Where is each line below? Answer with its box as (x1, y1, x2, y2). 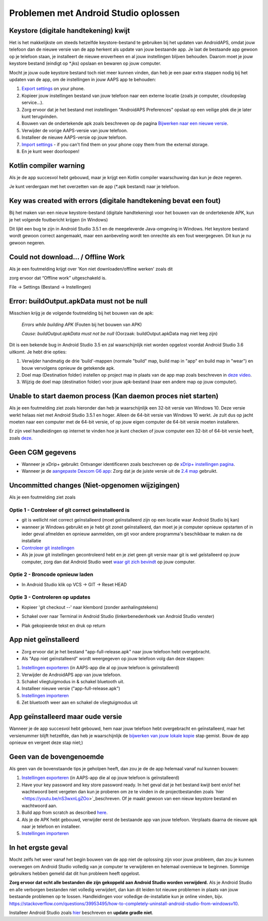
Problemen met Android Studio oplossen (9, 7, 180, 18)
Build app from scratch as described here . (21, 810, 108, 816)
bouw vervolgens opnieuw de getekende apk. (21, 365, 115, 371)
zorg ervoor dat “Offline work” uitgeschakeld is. (9, 275, 107, 281)
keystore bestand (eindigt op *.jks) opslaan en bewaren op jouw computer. (9, 60, 161, 67)
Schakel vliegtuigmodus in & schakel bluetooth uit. (21, 679, 125, 685)
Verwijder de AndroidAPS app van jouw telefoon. (21, 672, 122, 678)
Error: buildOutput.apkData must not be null (9, 297, 148, 306)
